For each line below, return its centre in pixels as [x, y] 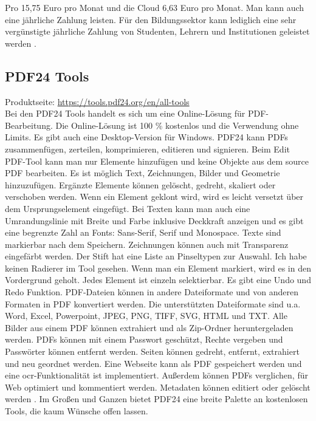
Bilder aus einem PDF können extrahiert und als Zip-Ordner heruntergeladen [149, 327]
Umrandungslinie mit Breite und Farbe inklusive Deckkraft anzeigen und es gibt [154, 220]
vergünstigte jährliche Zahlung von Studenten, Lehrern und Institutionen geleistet [157, 31]
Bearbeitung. [29, 125]
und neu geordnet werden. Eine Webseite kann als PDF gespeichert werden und [153, 363]
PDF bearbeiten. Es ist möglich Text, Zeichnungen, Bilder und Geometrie [143, 173]
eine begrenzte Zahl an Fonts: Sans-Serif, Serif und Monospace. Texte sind [143, 232]
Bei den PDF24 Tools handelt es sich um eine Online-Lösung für [125, 113]
